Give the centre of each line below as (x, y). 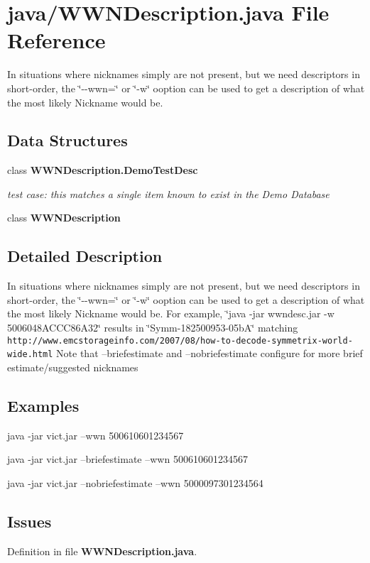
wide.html (30, 355)
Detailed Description (85, 256)
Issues (29, 521)
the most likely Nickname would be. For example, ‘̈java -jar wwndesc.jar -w (171, 313)
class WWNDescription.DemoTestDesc (103, 170)
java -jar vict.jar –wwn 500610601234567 (96, 435)
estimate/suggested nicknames (73, 367)
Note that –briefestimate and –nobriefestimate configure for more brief (210, 353)
